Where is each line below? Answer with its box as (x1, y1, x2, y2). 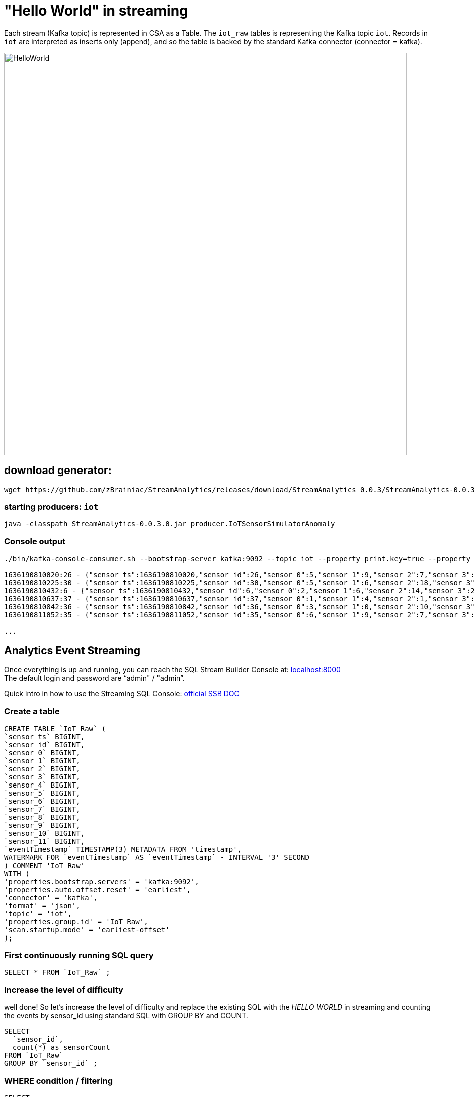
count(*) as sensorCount (12, 1043, 110, 1052)
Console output (4, 536, 66, 546)
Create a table (4, 706, 60, 717)
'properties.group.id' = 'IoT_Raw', (4, 917, 148, 926)
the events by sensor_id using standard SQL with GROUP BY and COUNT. (4, 1011, 248, 1021)
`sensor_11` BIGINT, (4, 837, 85, 845)
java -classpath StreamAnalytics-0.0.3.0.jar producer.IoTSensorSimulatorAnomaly (4, 520, 335, 528)
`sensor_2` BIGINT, (4, 764, 81, 773)
